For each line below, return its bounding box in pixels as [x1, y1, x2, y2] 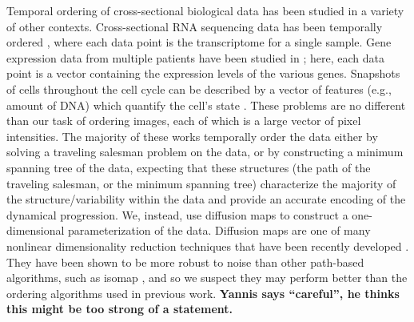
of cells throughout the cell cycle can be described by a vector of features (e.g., [6, 80, 392, 97]
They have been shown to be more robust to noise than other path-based [6, 253, 364, 270]
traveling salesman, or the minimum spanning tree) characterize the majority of [6, 175, 396, 191]
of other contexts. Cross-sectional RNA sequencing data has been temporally [6, 18, 383, 34]
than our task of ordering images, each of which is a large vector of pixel [6, 112, 361, 129]
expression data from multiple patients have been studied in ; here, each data [6, 49, 384, 66]
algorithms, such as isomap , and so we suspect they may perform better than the [6, 269, 408, 286]
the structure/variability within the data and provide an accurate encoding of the [6, 191, 406, 207]
